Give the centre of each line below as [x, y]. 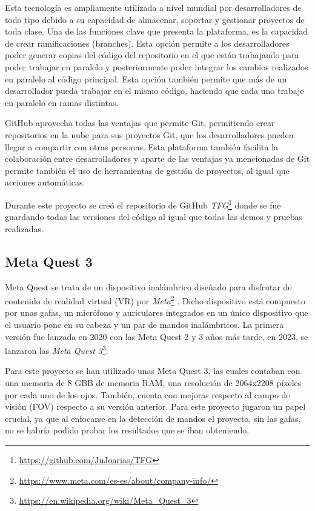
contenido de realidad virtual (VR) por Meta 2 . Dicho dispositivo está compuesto [155, 300]
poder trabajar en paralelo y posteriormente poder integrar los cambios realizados [157, 66]
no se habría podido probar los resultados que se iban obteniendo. [127, 430]
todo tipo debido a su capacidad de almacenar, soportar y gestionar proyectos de [155, 19]
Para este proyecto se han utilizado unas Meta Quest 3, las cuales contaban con [153, 371]
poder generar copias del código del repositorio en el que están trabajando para [152, 55]
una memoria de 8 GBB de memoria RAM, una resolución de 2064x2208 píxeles [153, 383]
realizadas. [24, 228]
